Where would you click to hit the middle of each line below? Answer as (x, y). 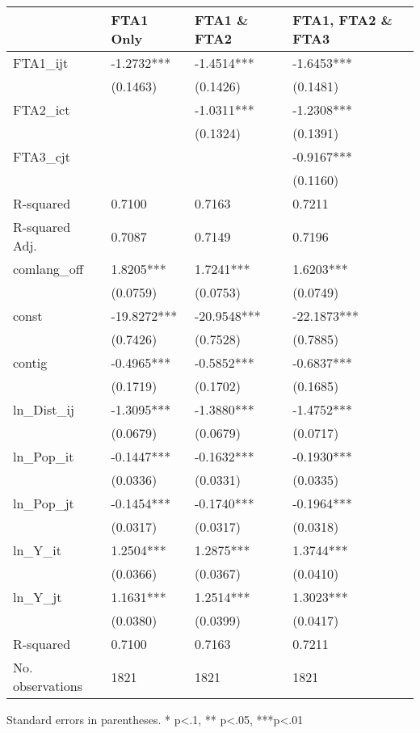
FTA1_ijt (41, 63)
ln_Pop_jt (44, 503)
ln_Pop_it (44, 456)
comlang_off (48, 269)
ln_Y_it (38, 550)
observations (48, 686)
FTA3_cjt (42, 156)
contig (30, 362)
